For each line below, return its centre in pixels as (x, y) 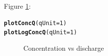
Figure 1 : (18, 6)
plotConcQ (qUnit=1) (35, 23)
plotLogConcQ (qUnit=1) (41, 33)
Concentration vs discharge (64, 48)
